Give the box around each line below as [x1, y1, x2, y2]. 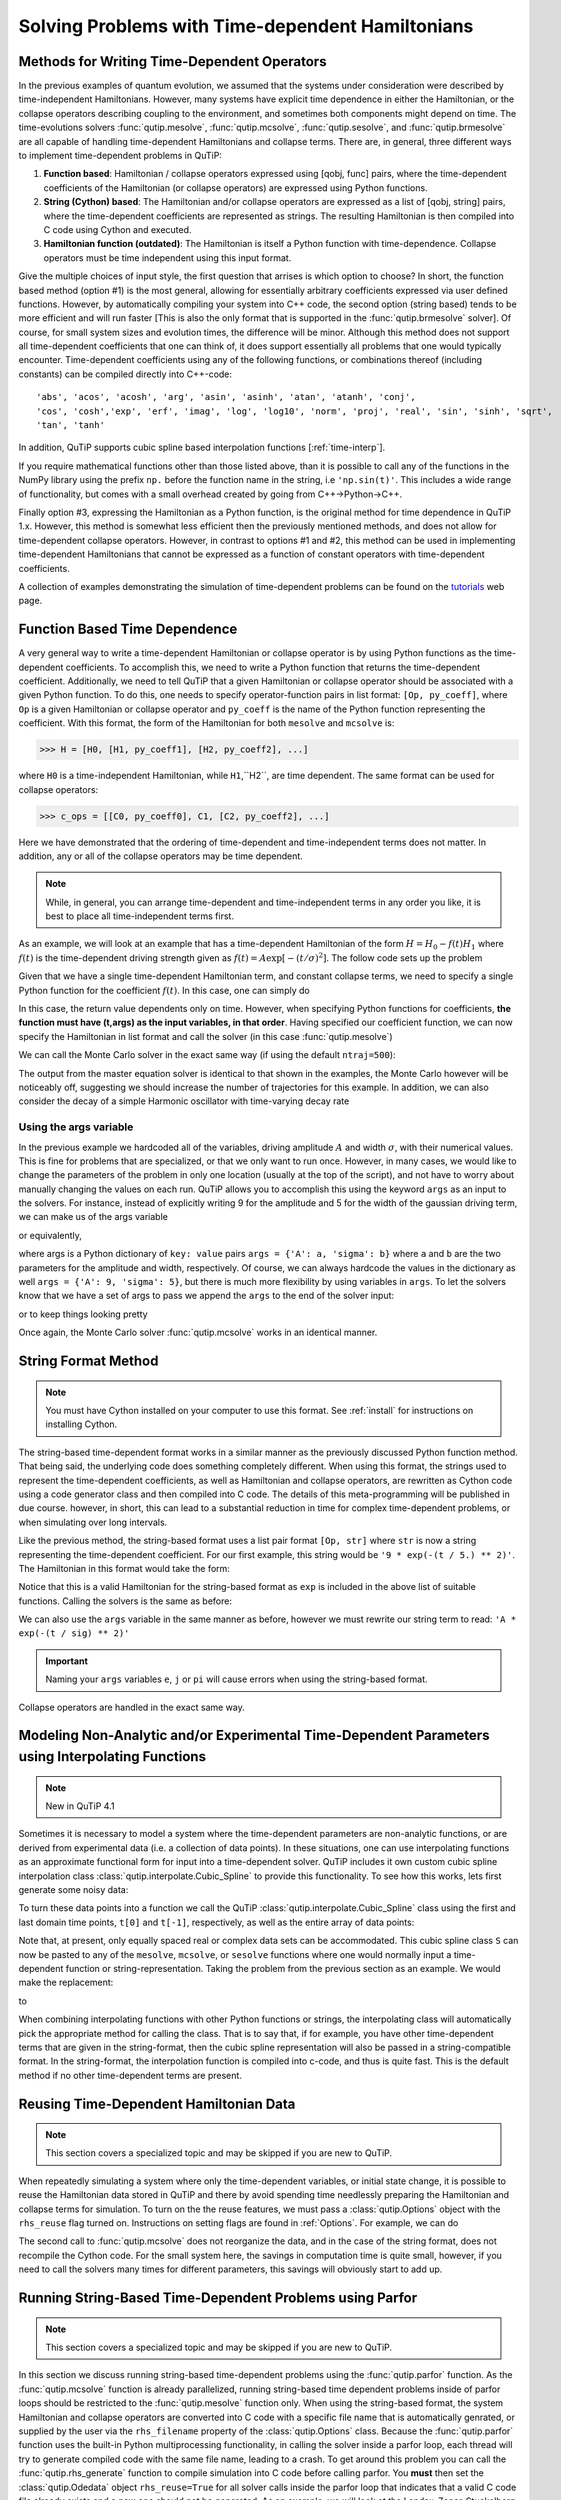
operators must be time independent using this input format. [43, 251, 292, 264]
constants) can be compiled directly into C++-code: [18, 368, 233, 380]
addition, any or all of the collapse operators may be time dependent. [18, 850, 304, 862]
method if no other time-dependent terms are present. [18, 2069, 242, 2081]
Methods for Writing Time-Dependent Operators [18, 53, 327, 70]
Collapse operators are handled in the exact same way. [18, 1701, 245, 1713]
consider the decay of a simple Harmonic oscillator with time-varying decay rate [18, 1095, 350, 1107]
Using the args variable [18, 1120, 134, 1134]
